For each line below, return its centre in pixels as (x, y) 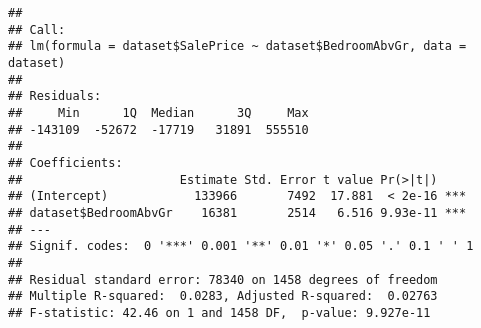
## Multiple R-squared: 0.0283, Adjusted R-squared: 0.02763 (223, 296)
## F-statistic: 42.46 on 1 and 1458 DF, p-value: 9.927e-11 (219, 312)
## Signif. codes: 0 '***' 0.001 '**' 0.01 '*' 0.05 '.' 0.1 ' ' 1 (241, 246)
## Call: (37, 29)
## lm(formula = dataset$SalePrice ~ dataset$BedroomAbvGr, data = (237, 46)
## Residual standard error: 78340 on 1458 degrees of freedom (223, 279)
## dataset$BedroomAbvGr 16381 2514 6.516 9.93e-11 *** (237, 212)
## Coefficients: (65, 162)
